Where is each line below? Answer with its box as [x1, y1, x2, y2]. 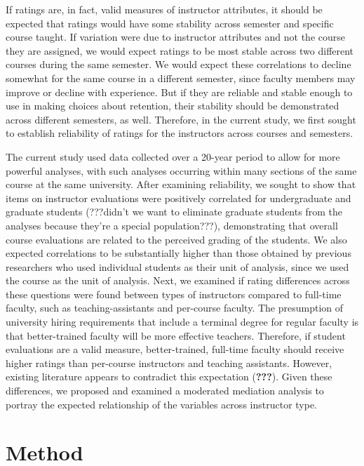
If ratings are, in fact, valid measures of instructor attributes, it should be [6, 2, 323, 16]
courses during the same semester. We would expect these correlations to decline [6, 57, 351, 72]
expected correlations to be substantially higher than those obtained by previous [6, 246, 351, 260]
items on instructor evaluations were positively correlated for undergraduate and [6, 190, 351, 205]
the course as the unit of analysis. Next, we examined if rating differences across [6, 273, 350, 288]
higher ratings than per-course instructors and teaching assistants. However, [6, 355, 332, 370]
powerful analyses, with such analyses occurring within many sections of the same [6, 163, 357, 178]
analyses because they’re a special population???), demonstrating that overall [6, 218, 338, 232]
